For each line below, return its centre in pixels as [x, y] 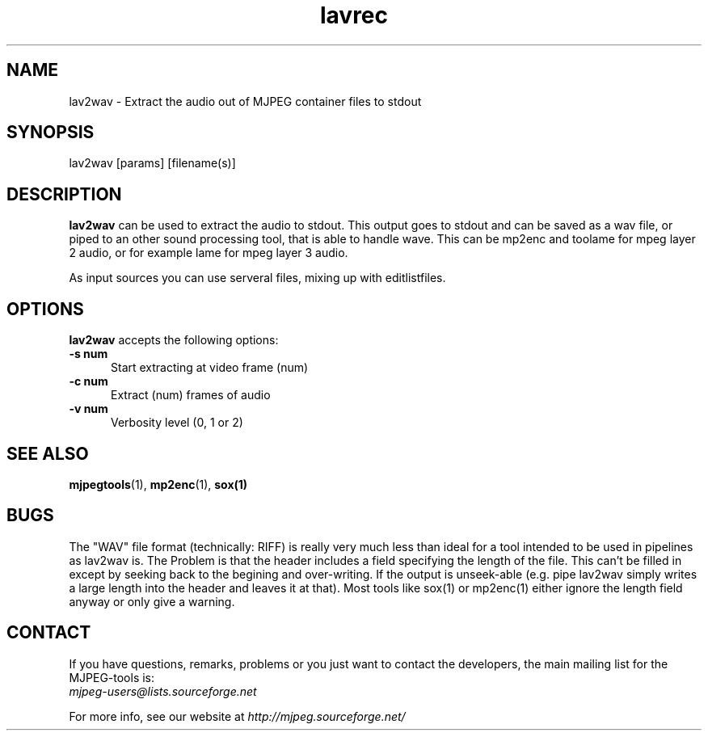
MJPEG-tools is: [112, 677]
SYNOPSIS [51, 133]
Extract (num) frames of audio [191, 395]
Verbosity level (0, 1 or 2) [177, 423]
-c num [88, 381]
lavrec [354, 15]
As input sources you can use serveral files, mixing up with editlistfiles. [257, 278]
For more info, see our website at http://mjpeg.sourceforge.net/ [237, 716]
